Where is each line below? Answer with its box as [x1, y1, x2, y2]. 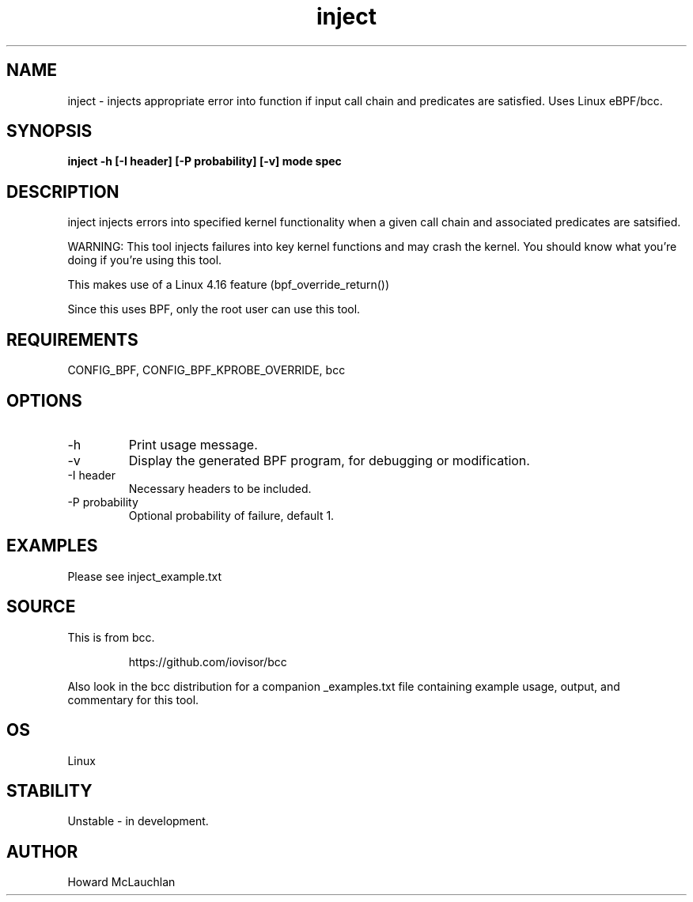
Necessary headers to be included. [128, 481, 312, 495]
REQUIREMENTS [6, 329, 138, 350]
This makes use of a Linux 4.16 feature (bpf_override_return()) [67, 278, 390, 292]
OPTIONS [6, 390, 82, 411]
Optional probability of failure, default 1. [128, 508, 335, 522]
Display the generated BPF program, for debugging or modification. [128, 452, 530, 468]
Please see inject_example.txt [67, 569, 222, 583]
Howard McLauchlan [67, 875, 176, 889]
